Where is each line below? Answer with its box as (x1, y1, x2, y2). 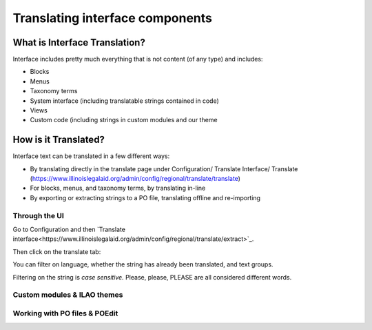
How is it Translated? (12, 134, 105, 146)
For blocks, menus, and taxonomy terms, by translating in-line (30, 184, 206, 193)
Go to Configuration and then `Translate (12, 225, 125, 234)
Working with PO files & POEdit (12, 308, 118, 318)
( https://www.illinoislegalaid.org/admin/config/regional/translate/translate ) (30, 175, 241, 183)
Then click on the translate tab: (12, 247, 101, 255)
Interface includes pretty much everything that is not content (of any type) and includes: (12, 55, 263, 64)
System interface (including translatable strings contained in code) (30, 97, 220, 105)
